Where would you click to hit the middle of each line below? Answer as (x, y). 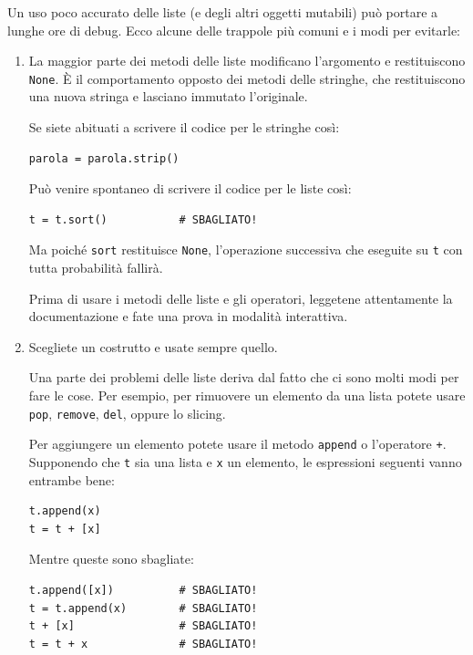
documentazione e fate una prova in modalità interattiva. (188, 316)
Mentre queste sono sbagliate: (111, 559)
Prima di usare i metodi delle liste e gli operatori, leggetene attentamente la (241, 298)
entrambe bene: (72, 479)
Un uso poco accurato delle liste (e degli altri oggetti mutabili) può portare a (223, 12)
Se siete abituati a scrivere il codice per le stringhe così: (184, 127)
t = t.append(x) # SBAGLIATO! (143, 608)
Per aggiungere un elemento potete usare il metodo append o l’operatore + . (237, 444)
